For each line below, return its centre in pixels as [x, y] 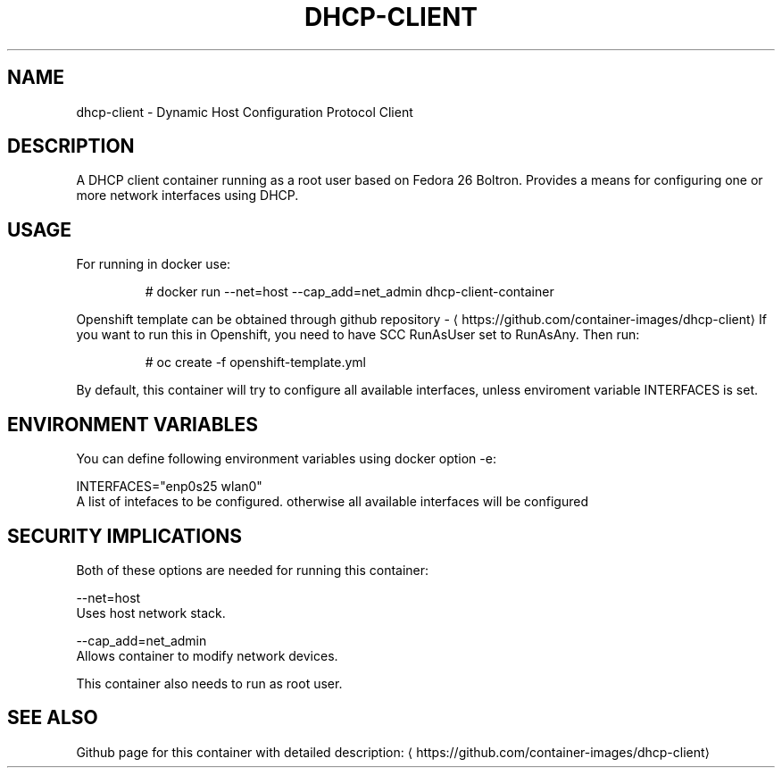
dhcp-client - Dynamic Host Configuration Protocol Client [245, 112]
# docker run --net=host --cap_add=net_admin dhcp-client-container [349, 292]
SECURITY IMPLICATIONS [125, 536]
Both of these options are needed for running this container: [253, 570]
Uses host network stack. [151, 612]
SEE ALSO [53, 718]
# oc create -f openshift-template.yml [255, 362]
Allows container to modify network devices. [207, 655]
